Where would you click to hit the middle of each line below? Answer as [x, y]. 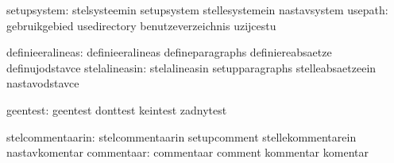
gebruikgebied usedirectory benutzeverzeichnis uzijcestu [141, 25]
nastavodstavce [43, 83]
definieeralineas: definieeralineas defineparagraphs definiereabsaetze [169, 52]
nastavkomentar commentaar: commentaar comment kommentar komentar [187, 152]
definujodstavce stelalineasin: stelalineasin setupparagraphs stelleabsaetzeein [191, 67]
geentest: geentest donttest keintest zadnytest [117, 109]
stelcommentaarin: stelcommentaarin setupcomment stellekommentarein [182, 136]
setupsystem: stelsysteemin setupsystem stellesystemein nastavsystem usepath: [197, 10]
